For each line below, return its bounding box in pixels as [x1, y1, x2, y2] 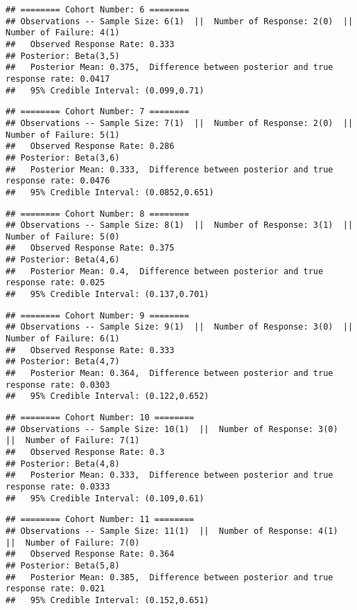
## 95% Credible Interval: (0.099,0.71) [6, 85, 204, 96]
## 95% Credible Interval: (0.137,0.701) [6, 289, 209, 300]
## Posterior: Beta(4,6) [6, 255, 120, 265]
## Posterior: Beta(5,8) [6, 560, 120, 571]
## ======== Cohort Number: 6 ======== [6, 5, 189, 15]
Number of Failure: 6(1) [6, 334, 120, 344]
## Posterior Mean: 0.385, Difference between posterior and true [6, 572, 333, 582]
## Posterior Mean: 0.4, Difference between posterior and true [6, 266, 324, 276]
